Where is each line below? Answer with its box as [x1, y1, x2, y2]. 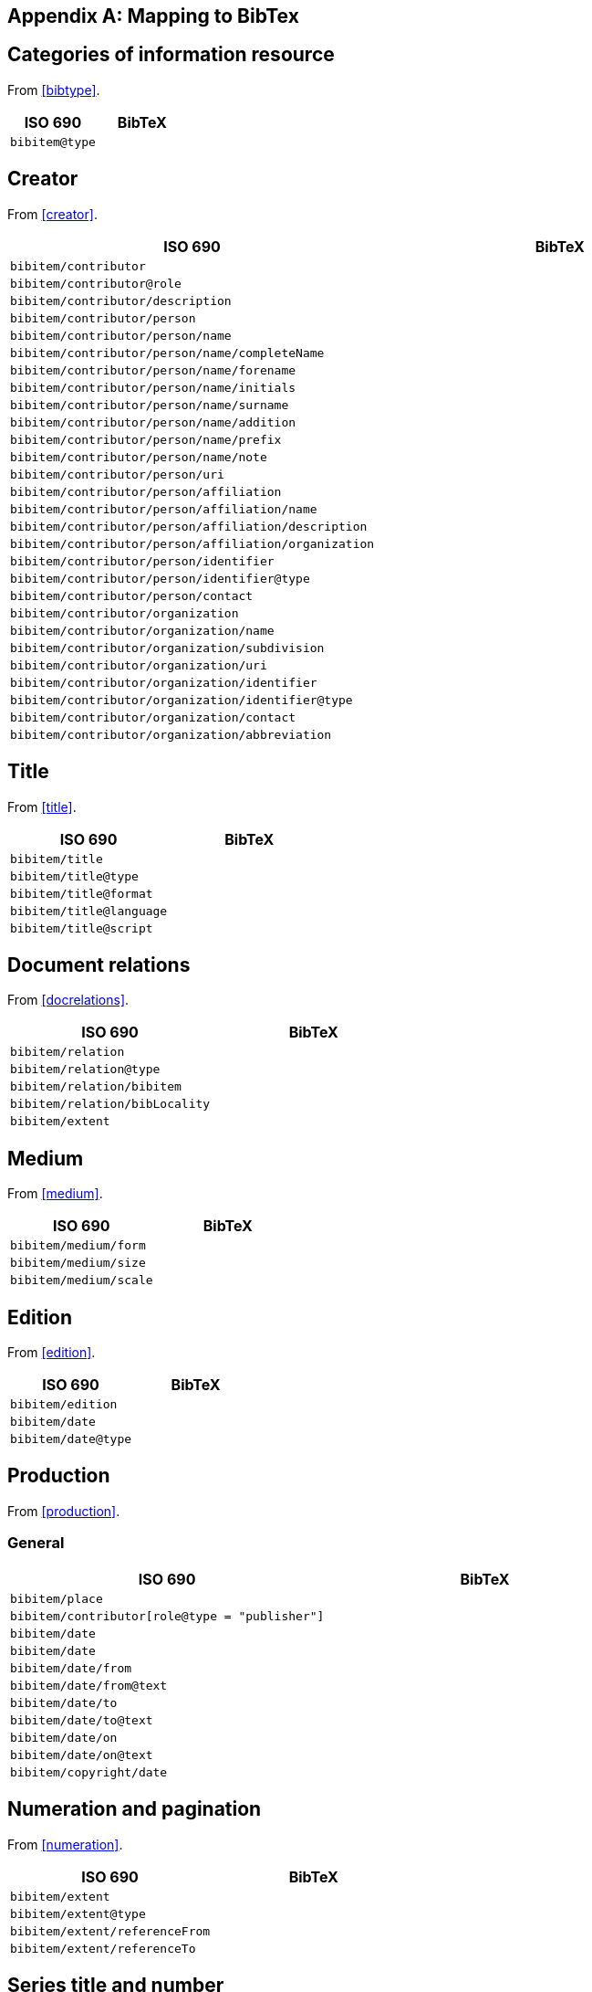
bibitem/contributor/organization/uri [10, 658, 267, 672]
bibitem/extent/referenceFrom [10, 1923, 211, 1938]
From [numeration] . [7, 1836, 123, 1852]
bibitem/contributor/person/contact [10, 588, 254, 603]
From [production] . [7, 1502, 120, 1519]
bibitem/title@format [10, 886, 153, 901]
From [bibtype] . [7, 81, 100, 98]
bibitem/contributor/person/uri [10, 467, 224, 481]
